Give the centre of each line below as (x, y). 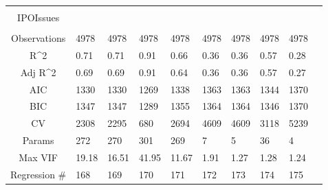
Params (38, 140)
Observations (39, 38)
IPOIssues (39, 17)
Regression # (39, 174)
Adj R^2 (38, 72)
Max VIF (38, 157)
